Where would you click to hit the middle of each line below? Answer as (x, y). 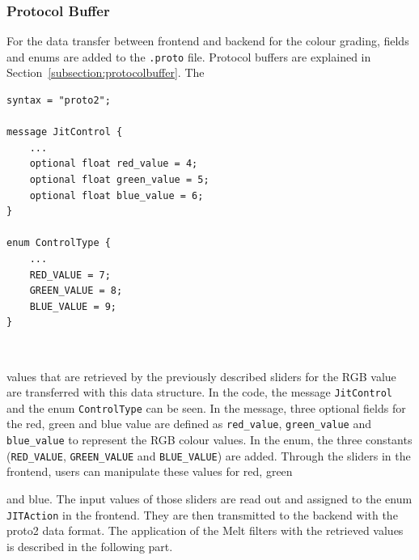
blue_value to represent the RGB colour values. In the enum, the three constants (209, 440)
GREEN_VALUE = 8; (76, 291)
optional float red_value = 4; (114, 164)
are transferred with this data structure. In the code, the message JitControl (200, 392)
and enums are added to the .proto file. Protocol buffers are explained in (189, 56)
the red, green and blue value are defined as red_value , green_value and (189, 424)
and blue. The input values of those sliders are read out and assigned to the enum (209, 499)
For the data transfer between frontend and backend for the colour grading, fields (208, 41)
